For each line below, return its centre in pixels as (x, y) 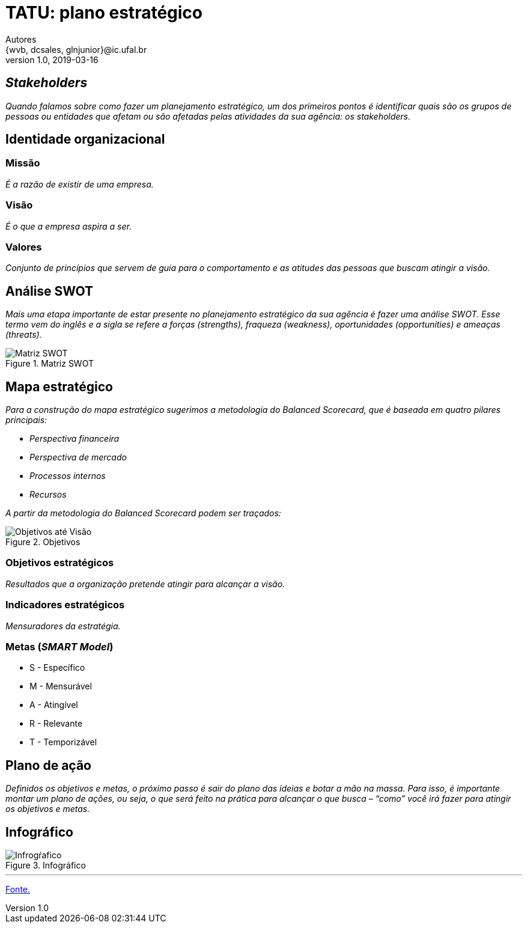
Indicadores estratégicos (65, 605)
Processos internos (68, 476)
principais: (26, 420)
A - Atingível (54, 705)
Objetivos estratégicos (60, 563)
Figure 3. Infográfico (46, 865)
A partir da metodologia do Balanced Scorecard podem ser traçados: (143, 513)
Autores (21, 39)
